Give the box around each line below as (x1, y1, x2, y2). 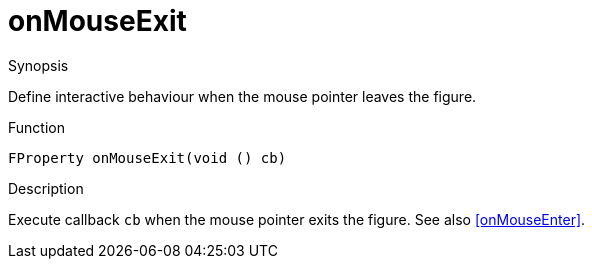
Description (8, 179, 84, 197)
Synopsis (8, 56, 69, 74)
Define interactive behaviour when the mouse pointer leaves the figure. (8, 87, 477, 105)
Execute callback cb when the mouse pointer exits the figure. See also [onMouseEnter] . (8, 210, 586, 228)
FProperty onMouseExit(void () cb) (8, 149, 287, 166)
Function (8, 118, 65, 136)
